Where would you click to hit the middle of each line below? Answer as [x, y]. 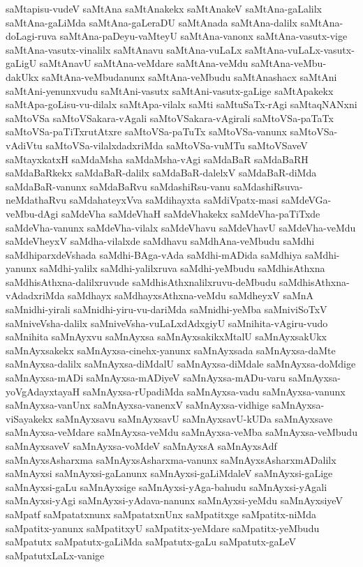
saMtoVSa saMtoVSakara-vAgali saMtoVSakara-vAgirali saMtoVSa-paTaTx [170, 118]
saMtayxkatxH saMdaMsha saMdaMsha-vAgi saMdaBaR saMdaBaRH [157, 159]
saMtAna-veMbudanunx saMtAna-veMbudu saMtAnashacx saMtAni [190, 76]
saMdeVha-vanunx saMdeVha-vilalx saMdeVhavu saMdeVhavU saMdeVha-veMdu [181, 227]
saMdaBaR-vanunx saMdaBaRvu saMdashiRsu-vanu [118, 186]
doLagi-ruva [31, 36]
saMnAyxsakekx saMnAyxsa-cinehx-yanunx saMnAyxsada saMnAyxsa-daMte [171, 350]
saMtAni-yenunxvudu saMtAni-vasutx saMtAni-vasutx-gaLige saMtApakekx [170, 90]
